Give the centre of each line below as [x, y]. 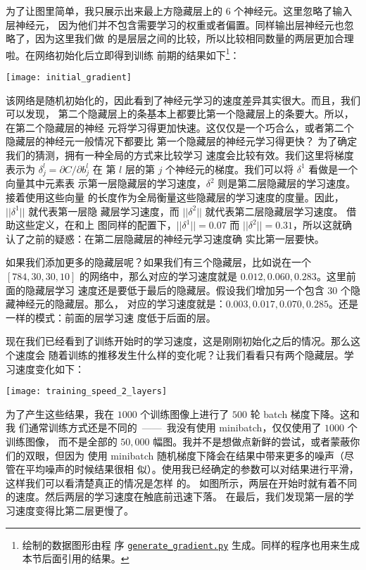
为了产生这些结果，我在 [60, 413]
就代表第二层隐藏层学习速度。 [274, 211]
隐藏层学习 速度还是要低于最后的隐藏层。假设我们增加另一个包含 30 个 [188, 290]
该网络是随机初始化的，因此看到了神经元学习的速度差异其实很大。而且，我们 [183, 100]
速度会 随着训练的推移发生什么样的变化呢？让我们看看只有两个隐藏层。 [179, 354]
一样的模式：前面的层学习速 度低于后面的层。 [111, 317]
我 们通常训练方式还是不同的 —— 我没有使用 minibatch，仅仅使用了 [164, 427]
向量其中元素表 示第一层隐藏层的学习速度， [106, 183]
